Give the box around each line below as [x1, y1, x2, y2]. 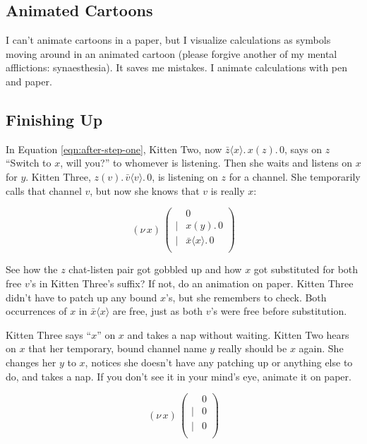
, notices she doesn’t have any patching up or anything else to [85, 354, 353, 369]
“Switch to [6, 155, 52, 170]
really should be [217, 341, 287, 356]
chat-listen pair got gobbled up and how [68, 262, 242, 277]
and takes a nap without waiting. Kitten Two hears [127, 327, 349, 342]
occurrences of [6, 304, 67, 318]
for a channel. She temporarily [229, 169, 361, 184]
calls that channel [6, 183, 82, 198]
